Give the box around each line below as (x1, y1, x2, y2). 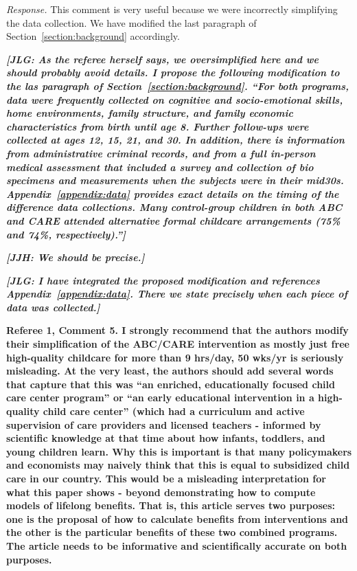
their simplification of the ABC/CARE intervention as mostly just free (6, 337, 349, 351)
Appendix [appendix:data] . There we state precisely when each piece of (6, 287, 348, 301)
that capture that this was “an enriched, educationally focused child (6, 377, 335, 391)
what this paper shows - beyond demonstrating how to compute (6, 484, 316, 499)
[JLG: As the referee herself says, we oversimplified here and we (6, 52, 319, 66)
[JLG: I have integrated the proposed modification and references (6, 273, 320, 287)
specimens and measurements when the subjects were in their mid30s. (6, 173, 344, 188)
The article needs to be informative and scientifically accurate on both (6, 538, 347, 552)
